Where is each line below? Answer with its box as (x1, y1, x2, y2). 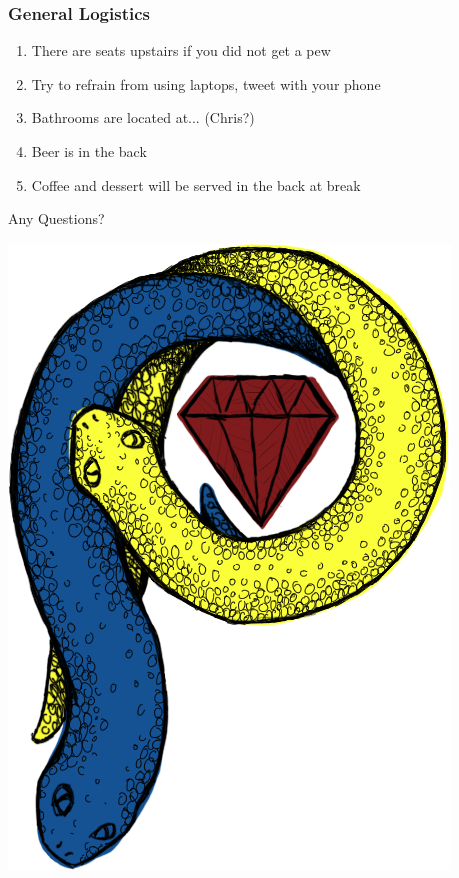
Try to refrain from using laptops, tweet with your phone (31, 73, 381, 94)
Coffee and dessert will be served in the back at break (31, 174, 361, 195)
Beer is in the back (31, 141, 147, 161)
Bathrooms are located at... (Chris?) (31, 107, 255, 128)
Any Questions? (8, 208, 105, 229)
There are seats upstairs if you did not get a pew (31, 40, 331, 61)
